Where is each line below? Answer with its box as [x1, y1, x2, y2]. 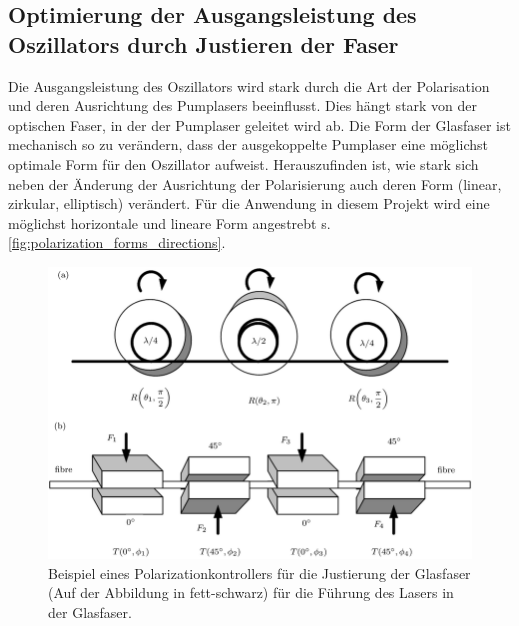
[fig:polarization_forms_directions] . [8, 232, 226, 253]
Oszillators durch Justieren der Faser [8, 28, 399, 59]
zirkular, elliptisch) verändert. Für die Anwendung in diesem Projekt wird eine [8, 193, 490, 214]
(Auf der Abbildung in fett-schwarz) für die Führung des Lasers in [48, 582, 454, 603]
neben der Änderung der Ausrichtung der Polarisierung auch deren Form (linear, [8, 173, 502, 194]
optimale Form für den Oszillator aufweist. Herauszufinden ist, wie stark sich [8, 153, 479, 174]
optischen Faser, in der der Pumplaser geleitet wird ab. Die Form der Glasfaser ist [8, 114, 511, 135]
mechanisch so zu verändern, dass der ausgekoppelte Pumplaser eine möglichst [8, 134, 488, 155]
